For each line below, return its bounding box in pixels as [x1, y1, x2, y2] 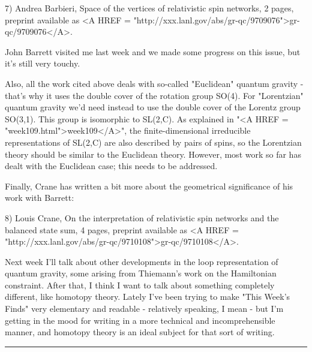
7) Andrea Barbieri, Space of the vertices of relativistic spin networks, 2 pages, [5, 2, 294, 14]
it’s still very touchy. [5, 57, 80, 70]
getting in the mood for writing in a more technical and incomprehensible [5, 314, 275, 326]
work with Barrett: [5, 191, 74, 204]
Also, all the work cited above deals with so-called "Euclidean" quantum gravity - [5, 77, 304, 89]
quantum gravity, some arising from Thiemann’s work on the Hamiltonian [5, 267, 277, 279]
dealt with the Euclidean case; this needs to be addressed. [5, 160, 218, 172]
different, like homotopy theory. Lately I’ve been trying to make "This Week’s [5, 290, 290, 303]
